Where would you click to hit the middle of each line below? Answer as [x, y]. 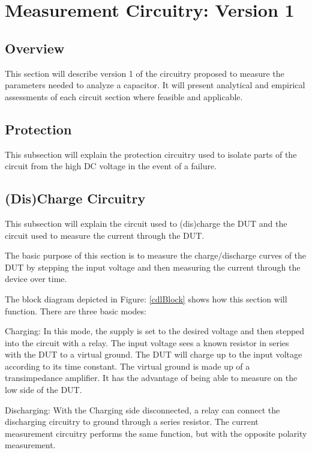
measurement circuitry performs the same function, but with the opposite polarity [156, 433]
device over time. [36, 279]
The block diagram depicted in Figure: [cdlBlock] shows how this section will [146, 298]
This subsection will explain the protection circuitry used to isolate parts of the [151, 154]
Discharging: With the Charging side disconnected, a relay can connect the [142, 409]
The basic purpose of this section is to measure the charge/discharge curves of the [156, 255]
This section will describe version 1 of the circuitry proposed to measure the [145, 73]
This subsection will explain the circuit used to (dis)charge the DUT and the [146, 223]
